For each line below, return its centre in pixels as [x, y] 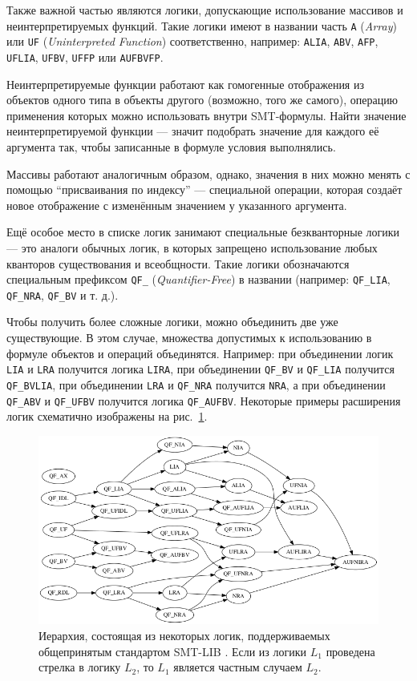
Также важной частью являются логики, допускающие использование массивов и [205, 10]
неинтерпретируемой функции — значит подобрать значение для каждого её [193, 131]
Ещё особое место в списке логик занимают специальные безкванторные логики [203, 232]
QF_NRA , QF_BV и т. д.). [63, 294]
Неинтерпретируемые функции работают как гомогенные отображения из [185, 84]
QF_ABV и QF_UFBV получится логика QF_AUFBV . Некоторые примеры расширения [204, 400]
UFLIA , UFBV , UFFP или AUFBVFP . [85, 56]
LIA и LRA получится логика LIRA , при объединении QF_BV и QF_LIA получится [200, 369]
